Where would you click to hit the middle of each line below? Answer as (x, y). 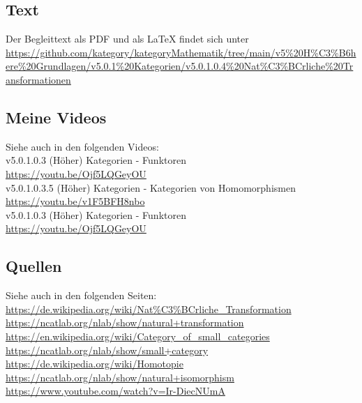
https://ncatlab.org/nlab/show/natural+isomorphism (120, 377)
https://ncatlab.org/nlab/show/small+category (107, 350)
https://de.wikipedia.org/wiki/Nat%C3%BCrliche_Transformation (149, 309)
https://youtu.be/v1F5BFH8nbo (75, 201)
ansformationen (38, 79)
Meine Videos (56, 117)
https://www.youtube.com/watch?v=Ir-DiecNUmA (115, 391)
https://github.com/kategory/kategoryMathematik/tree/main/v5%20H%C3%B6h (181, 52)
